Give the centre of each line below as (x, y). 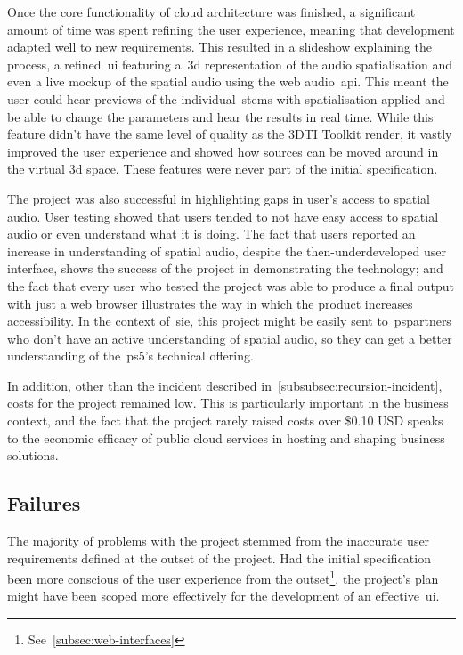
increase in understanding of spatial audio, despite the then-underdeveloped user (227, 251)
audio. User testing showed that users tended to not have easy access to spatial (223, 216)
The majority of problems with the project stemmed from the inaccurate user (219, 541)
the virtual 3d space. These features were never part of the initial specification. (223, 169)
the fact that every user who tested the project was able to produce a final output (231, 285)
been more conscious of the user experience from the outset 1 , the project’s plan (223, 577)
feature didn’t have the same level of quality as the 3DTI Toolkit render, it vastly (230, 134)
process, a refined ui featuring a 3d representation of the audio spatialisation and (230, 64)
